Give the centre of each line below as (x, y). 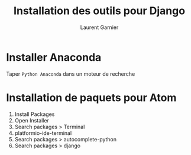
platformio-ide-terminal (43, 133)
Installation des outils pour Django (99, 11)
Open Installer (32, 120)
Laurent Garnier (99, 27)
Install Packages (35, 114)
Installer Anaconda (54, 57)
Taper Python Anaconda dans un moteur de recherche (71, 74)
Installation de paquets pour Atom (91, 97)
